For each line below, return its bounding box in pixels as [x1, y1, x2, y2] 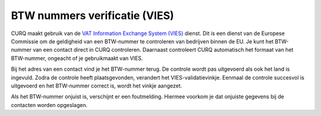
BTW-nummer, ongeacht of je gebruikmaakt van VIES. [11, 54, 143, 62]
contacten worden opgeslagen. [11, 101, 87, 108]
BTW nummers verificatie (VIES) [11, 9, 175, 22]
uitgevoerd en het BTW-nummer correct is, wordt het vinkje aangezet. [11, 82, 182, 89]
